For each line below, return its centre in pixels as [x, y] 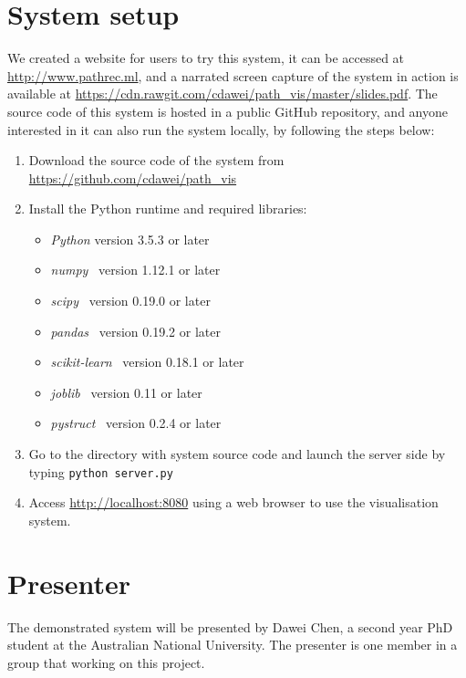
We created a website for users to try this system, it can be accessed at [206, 58]
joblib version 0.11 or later [126, 392]
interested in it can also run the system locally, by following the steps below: [221, 129]
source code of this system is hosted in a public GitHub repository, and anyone [228, 111]
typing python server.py [101, 471]
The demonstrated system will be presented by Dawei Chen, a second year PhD [230, 626]
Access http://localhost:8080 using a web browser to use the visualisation [233, 502]
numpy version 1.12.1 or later [135, 270]
